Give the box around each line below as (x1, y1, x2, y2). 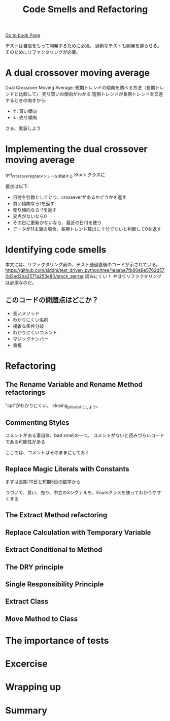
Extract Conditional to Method (5, 545, 103, 554)
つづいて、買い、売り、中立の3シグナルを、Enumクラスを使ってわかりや (5, 489, 157, 496)
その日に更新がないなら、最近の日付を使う (12, 220, 102, 226)
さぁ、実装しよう (5, 126, 41, 132)
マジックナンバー (12, 335, 49, 341)
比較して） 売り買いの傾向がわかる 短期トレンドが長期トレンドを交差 (18, 91, 163, 97)
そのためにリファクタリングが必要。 (5, 49, 81, 55)
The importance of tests (5, 635, 109, 646)
